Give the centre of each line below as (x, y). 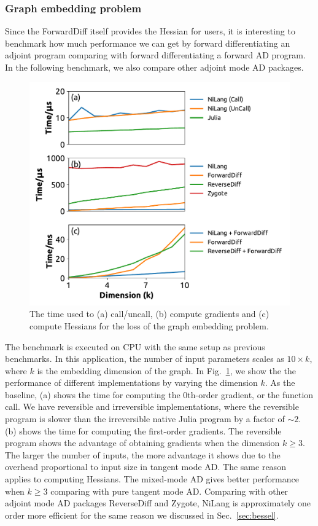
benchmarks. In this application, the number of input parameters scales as (145, 359)
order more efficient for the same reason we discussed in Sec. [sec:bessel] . (142, 515)
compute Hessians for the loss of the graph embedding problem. (149, 325)
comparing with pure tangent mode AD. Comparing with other (169, 491)
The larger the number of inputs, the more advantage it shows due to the (143, 454)
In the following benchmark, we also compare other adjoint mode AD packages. (154, 67)
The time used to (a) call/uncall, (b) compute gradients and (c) (149, 314)
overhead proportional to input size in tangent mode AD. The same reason (145, 467)
